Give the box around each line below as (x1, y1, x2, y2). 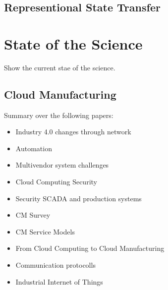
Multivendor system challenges (15, 160, 109, 170)
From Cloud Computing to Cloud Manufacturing (15, 243, 165, 253)
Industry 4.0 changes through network (15, 126, 131, 137)
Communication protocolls (15, 260, 96, 270)
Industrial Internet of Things (15, 276, 103, 287)
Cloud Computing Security (15, 176, 97, 187)
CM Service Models (15, 226, 75, 236)
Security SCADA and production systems (15, 193, 142, 203)
